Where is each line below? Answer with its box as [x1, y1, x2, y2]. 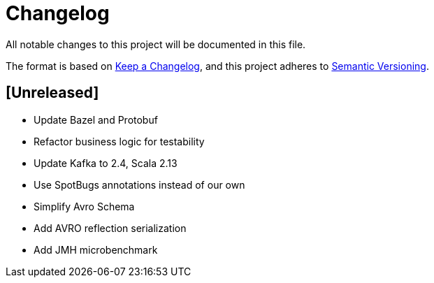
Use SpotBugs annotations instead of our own [34, 178, 245, 191]
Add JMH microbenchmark [34, 243, 158, 256]
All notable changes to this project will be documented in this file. [6, 38, 306, 50]
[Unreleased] [6, 84, 99, 102]
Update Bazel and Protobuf [34, 113, 158, 126]
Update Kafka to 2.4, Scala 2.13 [34, 157, 178, 169]
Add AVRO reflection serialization [34, 222, 187, 234]
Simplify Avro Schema [34, 200, 135, 212]
